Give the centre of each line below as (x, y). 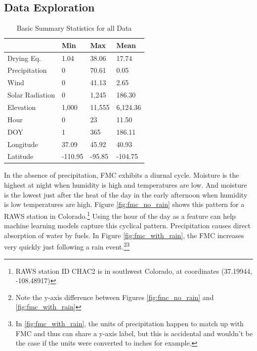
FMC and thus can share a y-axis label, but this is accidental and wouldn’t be (134, 333)
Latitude (21, 156)
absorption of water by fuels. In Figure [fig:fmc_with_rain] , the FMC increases (124, 235)
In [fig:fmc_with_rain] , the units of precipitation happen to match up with (129, 323)
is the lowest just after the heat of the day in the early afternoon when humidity (126, 194)
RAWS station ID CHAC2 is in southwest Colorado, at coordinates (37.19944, (134, 271)
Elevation (22, 107)
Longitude (23, 144)
